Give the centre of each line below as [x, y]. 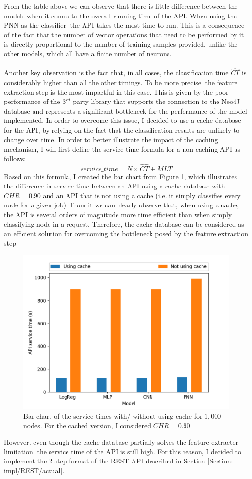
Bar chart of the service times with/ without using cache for [113, 416]
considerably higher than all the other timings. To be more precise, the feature [121, 82]
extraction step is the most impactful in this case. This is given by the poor [116, 92]
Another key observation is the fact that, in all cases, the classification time [116, 73]
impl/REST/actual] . [34, 470]
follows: [15, 158]
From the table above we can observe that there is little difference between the [121, 6]
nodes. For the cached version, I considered [87, 425]
